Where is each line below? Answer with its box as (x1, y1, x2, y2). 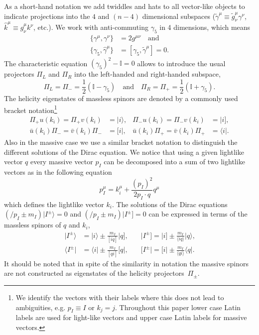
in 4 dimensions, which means (159, 22, 251, 32)
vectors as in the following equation (4, 166, 112, 177)
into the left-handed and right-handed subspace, (74, 69, 221, 79)
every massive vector (30, 156, 93, 167)
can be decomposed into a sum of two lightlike (104, 156, 245, 167)
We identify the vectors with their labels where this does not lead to (15, 292, 224, 302)
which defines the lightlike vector (4, 199, 104, 209)
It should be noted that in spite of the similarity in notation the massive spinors (4, 258, 249, 268)
